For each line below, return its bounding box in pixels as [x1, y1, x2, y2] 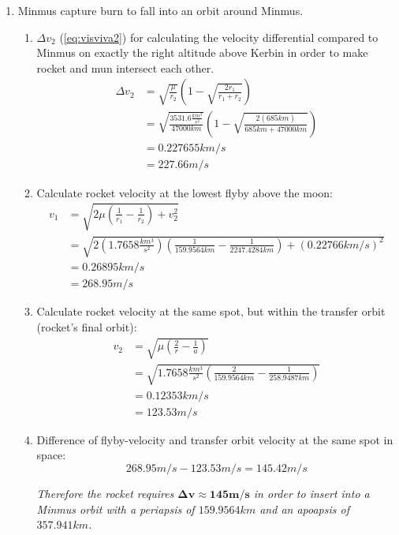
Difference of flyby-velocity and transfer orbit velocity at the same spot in [36, 431, 393, 447]
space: [36, 447, 66, 463]
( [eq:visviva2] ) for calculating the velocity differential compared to [59, 28, 378, 45]
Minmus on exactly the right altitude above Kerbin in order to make [36, 44, 368, 61]
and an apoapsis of [259, 500, 349, 517]
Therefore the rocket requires [36, 484, 174, 501]
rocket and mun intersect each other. [36, 59, 214, 76]
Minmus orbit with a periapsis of [36, 500, 195, 517]
